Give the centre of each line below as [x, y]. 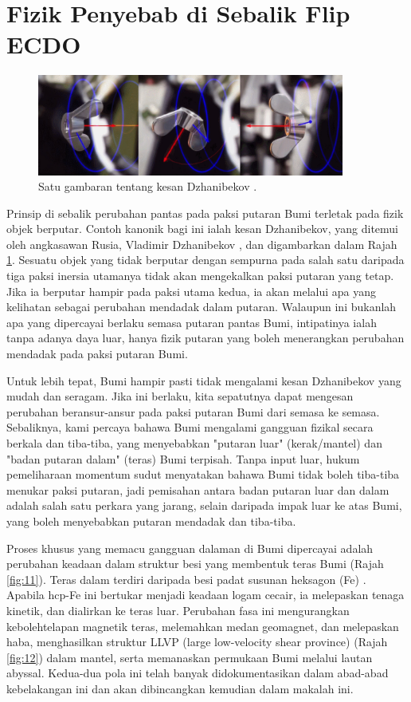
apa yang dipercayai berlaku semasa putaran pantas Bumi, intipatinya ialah [192, 322]
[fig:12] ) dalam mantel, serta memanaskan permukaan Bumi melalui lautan [190, 657]
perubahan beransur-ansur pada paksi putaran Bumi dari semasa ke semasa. [193, 411]
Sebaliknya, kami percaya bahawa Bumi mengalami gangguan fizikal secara [190, 427]
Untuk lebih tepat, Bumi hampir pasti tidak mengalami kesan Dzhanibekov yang [204, 380]
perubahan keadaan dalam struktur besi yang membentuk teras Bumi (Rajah [195, 564]
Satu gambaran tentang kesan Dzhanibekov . [148, 186]
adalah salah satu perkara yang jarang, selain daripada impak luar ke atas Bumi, [204, 505]
